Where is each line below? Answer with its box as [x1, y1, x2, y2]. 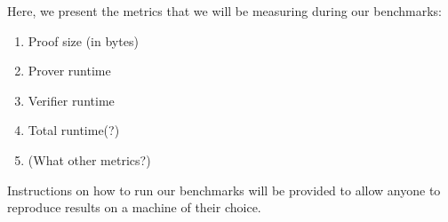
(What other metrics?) [28, 150, 151, 169]
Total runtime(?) [28, 121, 120, 139]
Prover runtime [28, 61, 111, 80]
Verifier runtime [28, 91, 115, 109]
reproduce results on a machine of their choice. [7, 198, 261, 217]
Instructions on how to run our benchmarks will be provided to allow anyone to [7, 180, 441, 199]
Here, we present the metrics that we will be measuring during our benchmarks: [7, 2, 442, 20]
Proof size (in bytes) [28, 31, 139, 50]
